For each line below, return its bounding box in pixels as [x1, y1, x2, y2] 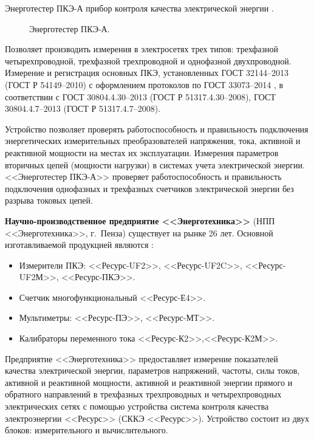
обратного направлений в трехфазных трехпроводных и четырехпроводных [5, 388, 282, 400]
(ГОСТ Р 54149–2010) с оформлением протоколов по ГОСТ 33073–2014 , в [5, 78, 284, 91]
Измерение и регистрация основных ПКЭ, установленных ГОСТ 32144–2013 [5, 66, 289, 79]
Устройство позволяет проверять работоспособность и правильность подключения [5, 122, 309, 135]
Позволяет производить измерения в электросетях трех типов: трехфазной [5, 43, 278, 55]
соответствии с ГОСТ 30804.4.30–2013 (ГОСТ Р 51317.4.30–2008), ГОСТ [5, 90, 276, 103]
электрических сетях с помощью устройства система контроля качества [5, 400, 269, 413]
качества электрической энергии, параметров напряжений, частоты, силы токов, [5, 364, 300, 377]
